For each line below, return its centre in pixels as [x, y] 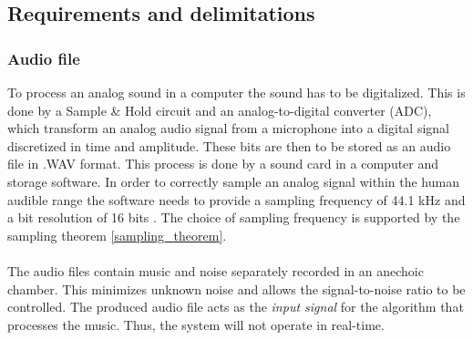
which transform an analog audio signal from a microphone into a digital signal [228, 128]
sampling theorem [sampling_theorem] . [117, 235]
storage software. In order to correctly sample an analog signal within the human [233, 181]
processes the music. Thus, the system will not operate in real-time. [196, 324]
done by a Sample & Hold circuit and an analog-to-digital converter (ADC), [220, 110]
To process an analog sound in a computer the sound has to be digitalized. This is [236, 92]
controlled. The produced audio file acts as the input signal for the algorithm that [236, 307]
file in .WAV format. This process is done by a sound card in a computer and [223, 164]
